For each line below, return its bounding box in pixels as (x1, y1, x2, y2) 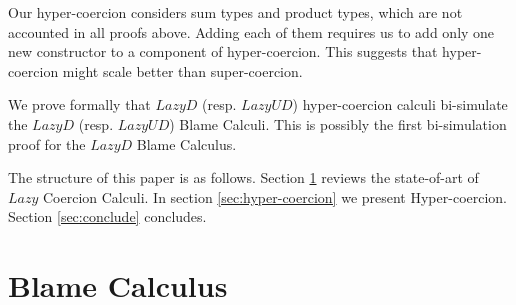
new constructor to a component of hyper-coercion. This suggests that (8, 41, 438, 62)
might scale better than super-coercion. (62, 60, 303, 81)
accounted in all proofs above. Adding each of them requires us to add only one (8, 21, 495, 42)
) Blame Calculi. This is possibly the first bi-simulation (169, 113, 507, 134)
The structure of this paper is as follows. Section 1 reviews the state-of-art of (8, 167, 479, 188)
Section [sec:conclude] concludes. (8, 206, 207, 227)
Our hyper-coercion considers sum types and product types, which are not (8, 2, 463, 22)
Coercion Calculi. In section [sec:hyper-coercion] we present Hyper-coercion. (43, 186, 508, 207)
